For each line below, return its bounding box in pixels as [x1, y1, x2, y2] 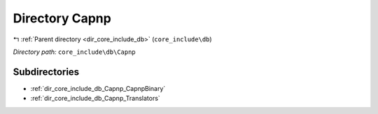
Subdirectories [13, 66, 80, 78]
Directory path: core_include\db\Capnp [13, 48, 136, 56]
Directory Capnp [13, 10, 111, 26]
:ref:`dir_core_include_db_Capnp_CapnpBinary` [30, 84, 166, 92]
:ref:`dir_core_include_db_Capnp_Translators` [30, 94, 160, 103]
